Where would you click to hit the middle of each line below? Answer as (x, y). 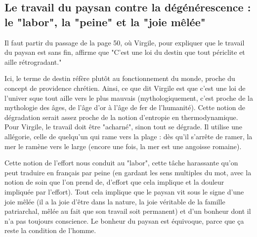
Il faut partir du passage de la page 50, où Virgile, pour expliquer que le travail (125, 42)
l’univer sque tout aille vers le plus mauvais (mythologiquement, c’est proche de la (129, 98)
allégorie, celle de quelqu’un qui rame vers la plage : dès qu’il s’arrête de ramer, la (128, 136)
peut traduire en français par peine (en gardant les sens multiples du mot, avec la (128, 172)
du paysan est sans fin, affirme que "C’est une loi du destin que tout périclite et (125, 52)
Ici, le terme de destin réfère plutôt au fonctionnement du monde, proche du (120, 78)
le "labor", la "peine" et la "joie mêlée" (105, 21)
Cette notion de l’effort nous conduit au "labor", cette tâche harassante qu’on (121, 163)
